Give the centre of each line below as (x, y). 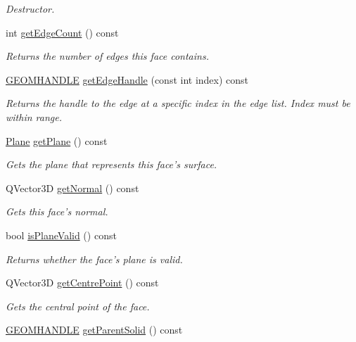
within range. (34, 116)
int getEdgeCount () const (62, 32)
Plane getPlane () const (57, 140)
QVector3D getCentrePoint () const (82, 283)
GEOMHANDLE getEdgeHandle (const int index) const (127, 79)
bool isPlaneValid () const (61, 235)
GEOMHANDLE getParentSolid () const (94, 330)
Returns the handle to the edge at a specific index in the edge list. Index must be (178, 103)
